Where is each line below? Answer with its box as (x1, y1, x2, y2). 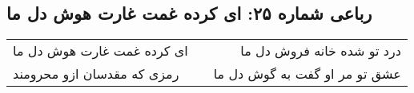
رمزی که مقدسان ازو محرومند (13, 64, 179, 83)
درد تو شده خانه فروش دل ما (240, 41, 401, 60)
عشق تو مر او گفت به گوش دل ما (213, 64, 401, 83)
